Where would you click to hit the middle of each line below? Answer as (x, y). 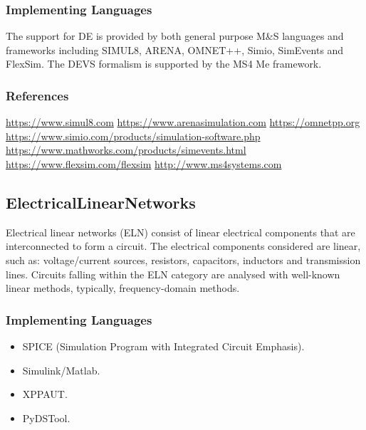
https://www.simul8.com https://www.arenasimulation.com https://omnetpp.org (183, 122)
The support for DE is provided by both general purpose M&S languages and (175, 36)
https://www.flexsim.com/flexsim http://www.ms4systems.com (144, 164)
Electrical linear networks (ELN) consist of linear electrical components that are (181, 232)
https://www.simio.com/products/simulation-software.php (133, 136)
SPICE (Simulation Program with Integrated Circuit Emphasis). (163, 346)
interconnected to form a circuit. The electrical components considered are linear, (183, 246)
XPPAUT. (45, 394)
